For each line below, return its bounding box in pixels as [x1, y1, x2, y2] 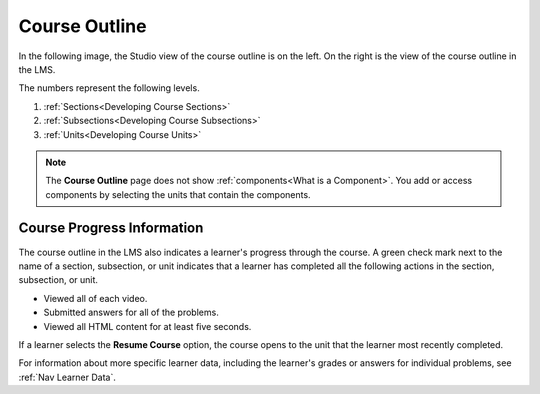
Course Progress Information [18, 220, 204, 237]
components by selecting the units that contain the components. [45, 188, 311, 200]
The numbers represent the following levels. [18, 82, 200, 94]
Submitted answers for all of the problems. [43, 306, 219, 319]
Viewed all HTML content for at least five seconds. [43, 320, 252, 332]
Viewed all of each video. [43, 292, 148, 304]
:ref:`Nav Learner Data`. [18, 371, 117, 383]
